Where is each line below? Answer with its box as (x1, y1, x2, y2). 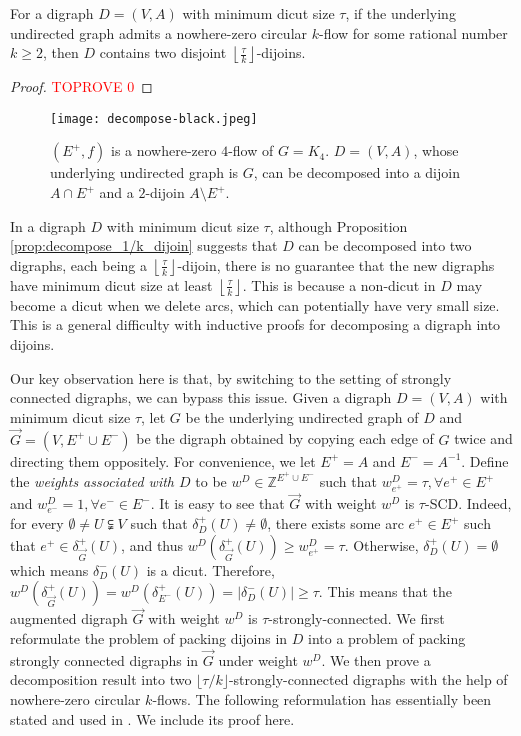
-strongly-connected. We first (268, 608, 445, 629)
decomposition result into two (10, 669, 192, 690)
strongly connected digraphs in (10, 649, 199, 670)
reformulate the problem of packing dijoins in (10, 628, 288, 649)
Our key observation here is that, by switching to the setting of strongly (10, 367, 452, 388)
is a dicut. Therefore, (146, 559, 275, 580)
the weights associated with (10, 471, 174, 492)
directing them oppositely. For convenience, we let (10, 450, 316, 471)
